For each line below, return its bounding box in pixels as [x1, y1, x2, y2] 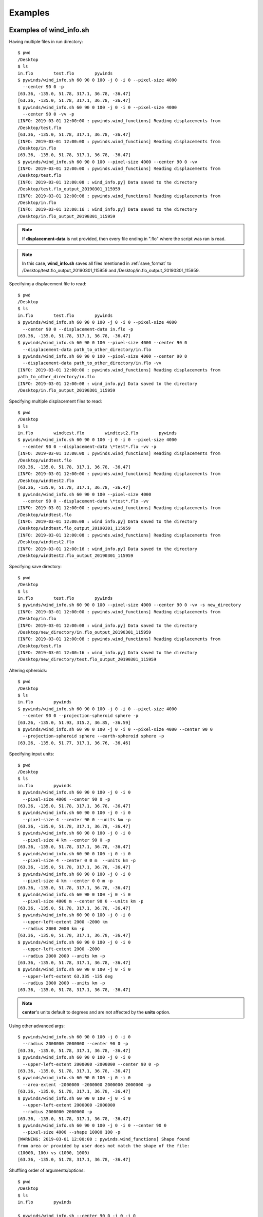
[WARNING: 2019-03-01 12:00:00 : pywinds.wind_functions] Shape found [18, 1136, 190, 1142]
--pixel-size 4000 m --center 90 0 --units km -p [22, 899, 144, 904]
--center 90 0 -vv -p [22, 111, 75, 117]
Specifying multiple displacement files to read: [9, 398, 102, 404]
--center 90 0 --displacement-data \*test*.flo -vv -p [22, 443, 157, 449]
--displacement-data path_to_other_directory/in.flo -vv [22, 360, 162, 366]
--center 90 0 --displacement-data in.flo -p [22, 326, 133, 332]
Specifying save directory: [9, 564, 62, 570]
